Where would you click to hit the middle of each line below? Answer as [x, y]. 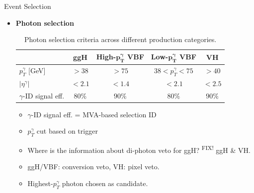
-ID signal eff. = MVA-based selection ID [94, 114]
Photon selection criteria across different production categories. [121, 39]
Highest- [40, 183]
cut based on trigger [67, 131]
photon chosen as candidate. [105, 183]
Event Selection [28, 6]
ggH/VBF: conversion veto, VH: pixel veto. [93, 167]
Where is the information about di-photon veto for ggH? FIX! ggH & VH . [139, 149]
